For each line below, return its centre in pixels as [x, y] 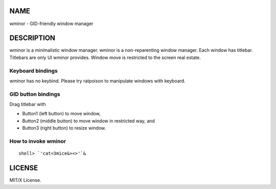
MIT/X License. [25, 180]
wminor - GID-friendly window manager [51, 24]
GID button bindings [35, 94]
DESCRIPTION [32, 38]
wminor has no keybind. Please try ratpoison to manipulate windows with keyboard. [98, 81]
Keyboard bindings [34, 71]
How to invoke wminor [38, 141]
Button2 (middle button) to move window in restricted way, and [89, 121]
